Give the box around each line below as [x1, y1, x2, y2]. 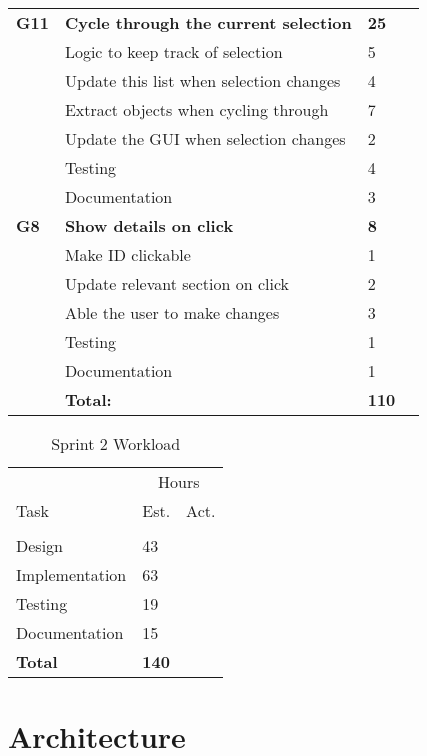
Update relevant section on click [64, 272, 289, 295]
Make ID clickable [64, 243, 191, 266]
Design [16, 534, 63, 557]
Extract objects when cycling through [64, 98, 329, 121]
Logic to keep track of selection [64, 40, 283, 63]
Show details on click [64, 214, 234, 237]
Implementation [16, 563, 127, 586]
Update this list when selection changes [64, 69, 341, 92]
